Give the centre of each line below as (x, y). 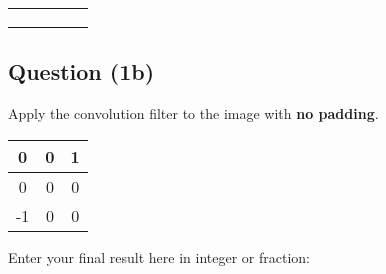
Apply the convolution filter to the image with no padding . (193, 113)
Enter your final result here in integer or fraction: (159, 256)
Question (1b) (81, 71)
